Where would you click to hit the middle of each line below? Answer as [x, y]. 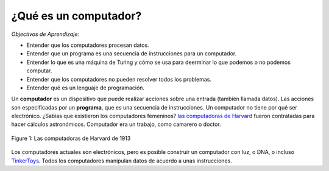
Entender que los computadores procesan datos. [88, 45]
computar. [39, 71]
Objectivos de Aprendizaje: [45, 34]
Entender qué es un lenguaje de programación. [86, 88]
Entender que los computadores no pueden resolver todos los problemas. [119, 79]
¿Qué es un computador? [76, 16]
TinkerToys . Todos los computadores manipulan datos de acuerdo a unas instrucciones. [122, 161]
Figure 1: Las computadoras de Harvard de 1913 [71, 138]
